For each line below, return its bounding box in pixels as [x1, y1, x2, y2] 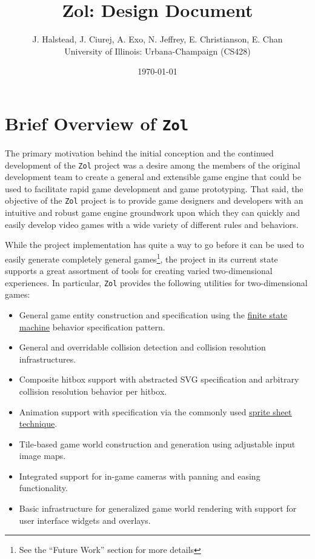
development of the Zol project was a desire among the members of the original [5, 158, 300, 171]
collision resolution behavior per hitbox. [19, 384, 167, 397]
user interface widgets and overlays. [19, 514, 151, 526]
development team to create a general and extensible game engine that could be [5, 170, 301, 183]
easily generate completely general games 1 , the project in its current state [5, 250, 278, 265]
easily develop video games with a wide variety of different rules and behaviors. [5, 218, 299, 230]
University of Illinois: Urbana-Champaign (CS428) [64, 44, 251, 57]
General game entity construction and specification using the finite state [19, 308, 288, 321]
